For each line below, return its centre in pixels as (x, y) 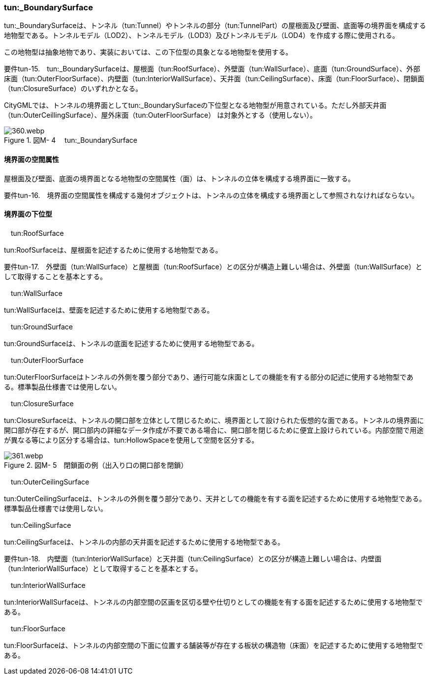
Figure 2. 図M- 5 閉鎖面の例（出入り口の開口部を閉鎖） (96, 465)
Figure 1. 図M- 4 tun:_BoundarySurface (71, 140)
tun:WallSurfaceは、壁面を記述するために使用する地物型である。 (109, 310)
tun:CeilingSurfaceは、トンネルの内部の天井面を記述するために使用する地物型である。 (144, 542)
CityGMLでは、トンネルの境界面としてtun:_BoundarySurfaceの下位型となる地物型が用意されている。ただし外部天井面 (195, 105)
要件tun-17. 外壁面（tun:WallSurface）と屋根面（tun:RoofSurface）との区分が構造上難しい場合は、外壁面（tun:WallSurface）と (213, 266)
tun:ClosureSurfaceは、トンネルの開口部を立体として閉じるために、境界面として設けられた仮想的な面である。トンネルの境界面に (214, 420)
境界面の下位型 (28, 214)
